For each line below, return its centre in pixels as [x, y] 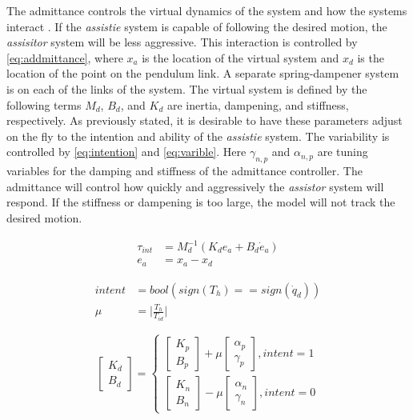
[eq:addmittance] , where [65, 57]
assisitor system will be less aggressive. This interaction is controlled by [182, 42]
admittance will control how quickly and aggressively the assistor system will [195, 186]
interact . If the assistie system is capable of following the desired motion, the [197, 26]
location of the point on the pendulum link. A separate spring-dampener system [203, 73]
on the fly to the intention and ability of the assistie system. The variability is [198, 136]
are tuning [343, 152]
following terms [44, 104]
